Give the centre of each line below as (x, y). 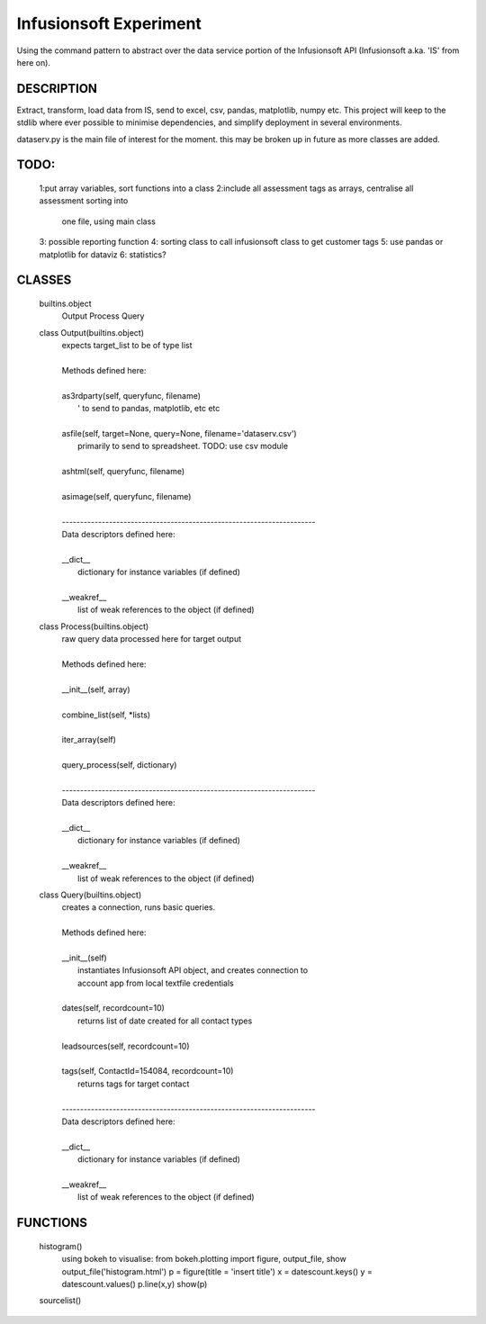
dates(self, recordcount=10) (113, 1008)
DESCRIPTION (57, 89)
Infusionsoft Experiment (109, 23)
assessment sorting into (84, 201)
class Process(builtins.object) (94, 626)
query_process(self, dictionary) (119, 765)
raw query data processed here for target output (152, 639)
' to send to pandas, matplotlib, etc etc (149, 409)
